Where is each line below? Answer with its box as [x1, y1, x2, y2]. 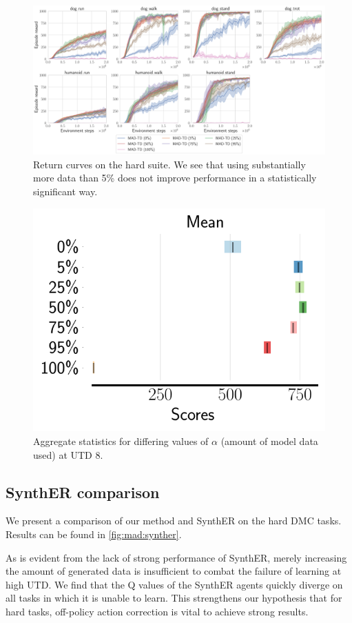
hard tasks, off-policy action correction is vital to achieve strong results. [6, 604, 309, 618]
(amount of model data [220, 433, 318, 448]
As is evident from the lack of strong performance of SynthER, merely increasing [6, 550, 347, 564]
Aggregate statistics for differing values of [33, 433, 209, 448]
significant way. [33, 184, 98, 198]
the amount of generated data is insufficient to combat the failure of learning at [6, 564, 342, 578]
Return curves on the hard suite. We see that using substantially [33, 157, 306, 171]
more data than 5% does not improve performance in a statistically [33, 170, 317, 185]
